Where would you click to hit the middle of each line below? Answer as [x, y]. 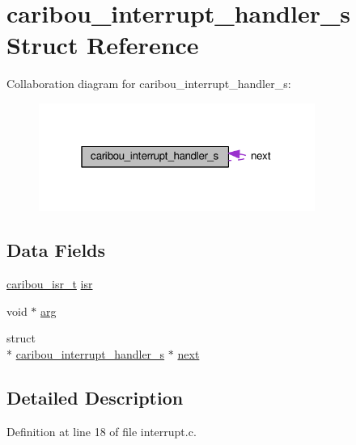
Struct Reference [103, 45]
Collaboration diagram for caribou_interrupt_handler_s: [149, 84]
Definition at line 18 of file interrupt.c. [102, 431]
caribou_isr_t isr [50, 284]
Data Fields [56, 250]
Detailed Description [95, 398]
